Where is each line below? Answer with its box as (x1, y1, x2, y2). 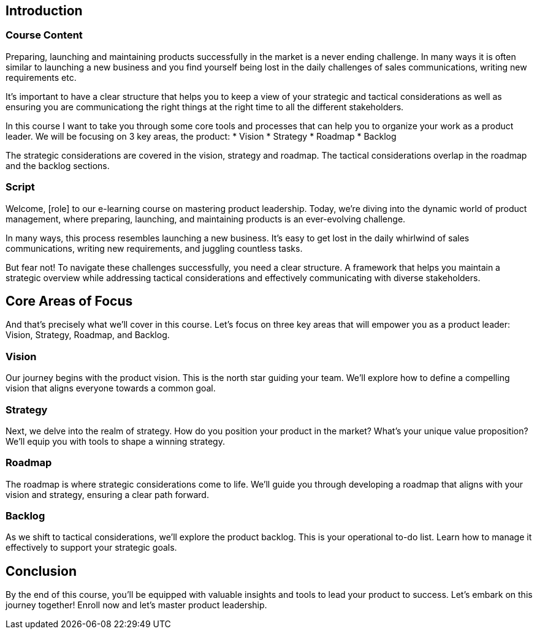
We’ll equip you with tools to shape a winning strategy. (6, 436, 225, 447)
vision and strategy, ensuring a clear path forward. (6, 489, 209, 500)
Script (6, 181, 35, 194)
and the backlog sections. (6, 160, 110, 171)
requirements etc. (6, 72, 77, 83)
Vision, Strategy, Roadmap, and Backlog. (6, 330, 170, 341)
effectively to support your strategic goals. (6, 542, 177, 553)
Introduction (6, 3, 83, 18)
